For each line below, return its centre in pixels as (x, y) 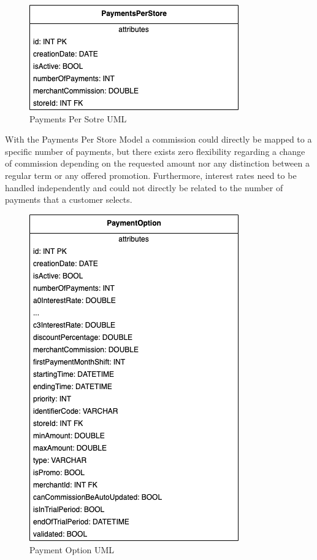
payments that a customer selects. (69, 199)
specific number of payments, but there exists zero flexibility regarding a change (155, 151)
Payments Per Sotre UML (78, 118)
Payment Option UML (72, 550)
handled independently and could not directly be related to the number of (144, 187)
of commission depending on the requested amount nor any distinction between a (157, 163)
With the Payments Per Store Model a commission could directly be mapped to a (158, 139)
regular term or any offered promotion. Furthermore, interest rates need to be (151, 175)
